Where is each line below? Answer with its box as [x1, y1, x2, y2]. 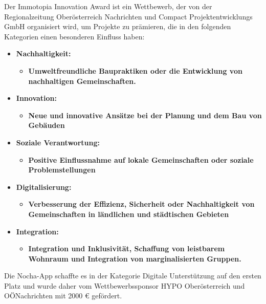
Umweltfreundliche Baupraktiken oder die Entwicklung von [28, 65, 242, 76]
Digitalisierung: [16, 181, 72, 192]
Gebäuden [28, 120, 65, 131]
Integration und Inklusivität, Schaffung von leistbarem [28, 243, 225, 254]
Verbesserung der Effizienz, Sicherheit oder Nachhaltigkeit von [28, 199, 255, 209]
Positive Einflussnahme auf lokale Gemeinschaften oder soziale [28, 154, 254, 165]
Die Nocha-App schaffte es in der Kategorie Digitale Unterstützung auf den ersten [4, 270, 261, 281]
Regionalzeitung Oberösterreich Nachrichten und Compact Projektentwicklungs [4, 11, 253, 21]
